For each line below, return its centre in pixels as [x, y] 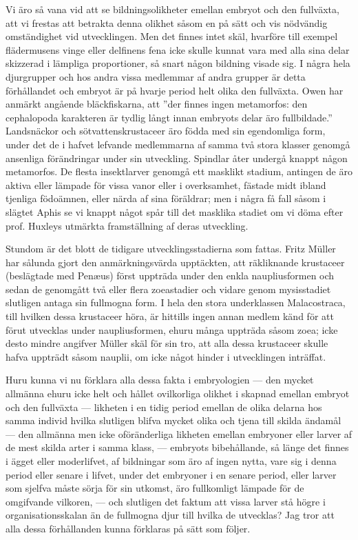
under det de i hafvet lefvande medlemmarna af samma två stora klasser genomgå [178, 144]
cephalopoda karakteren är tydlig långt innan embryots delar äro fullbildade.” [169, 117]
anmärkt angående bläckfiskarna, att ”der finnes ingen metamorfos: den [157, 104]
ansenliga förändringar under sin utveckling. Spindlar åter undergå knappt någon [177, 158]
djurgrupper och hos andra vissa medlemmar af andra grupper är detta [156, 76]
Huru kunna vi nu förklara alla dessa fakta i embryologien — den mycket [160, 380]
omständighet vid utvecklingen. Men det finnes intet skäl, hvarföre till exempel [172, 36]
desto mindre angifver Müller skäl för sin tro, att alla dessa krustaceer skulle [167, 343]
